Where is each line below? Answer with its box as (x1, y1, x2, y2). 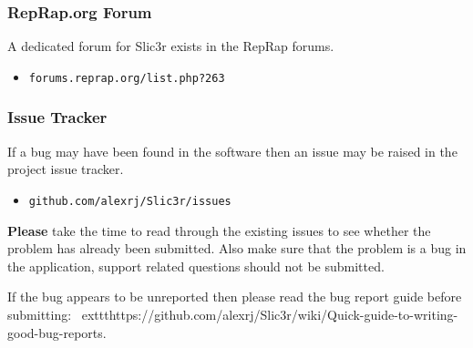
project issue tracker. (7, 159, 124, 179)
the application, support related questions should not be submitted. (7, 256, 385, 275)
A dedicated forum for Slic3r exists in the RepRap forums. (7, 36, 334, 56)
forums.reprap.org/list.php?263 (28, 71, 225, 85)
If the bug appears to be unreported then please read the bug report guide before (7, 287, 462, 306)
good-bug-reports (7, 322, 103, 342)
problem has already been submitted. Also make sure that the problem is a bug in (7, 239, 467, 258)
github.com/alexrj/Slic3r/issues (28, 194, 231, 208)
